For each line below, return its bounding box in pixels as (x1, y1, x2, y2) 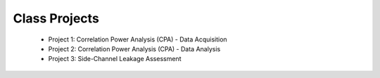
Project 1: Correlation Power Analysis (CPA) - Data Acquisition (48, 35, 228, 44)
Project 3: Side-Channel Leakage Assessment (48, 55, 182, 63)
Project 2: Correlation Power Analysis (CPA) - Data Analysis (48, 44, 221, 53)
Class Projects (13, 11, 100, 26)
